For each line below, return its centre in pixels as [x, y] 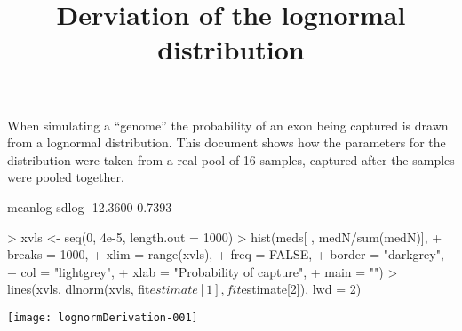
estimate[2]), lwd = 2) [301, 289]
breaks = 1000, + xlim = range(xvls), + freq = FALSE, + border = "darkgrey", [226, 254]
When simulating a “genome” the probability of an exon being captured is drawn [228, 125]
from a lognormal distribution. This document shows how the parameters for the [227, 142]
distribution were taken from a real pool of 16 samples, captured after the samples [231, 159]
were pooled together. [66, 177]
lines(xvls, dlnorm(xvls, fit [79, 289]
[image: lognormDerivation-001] [103, 317]
